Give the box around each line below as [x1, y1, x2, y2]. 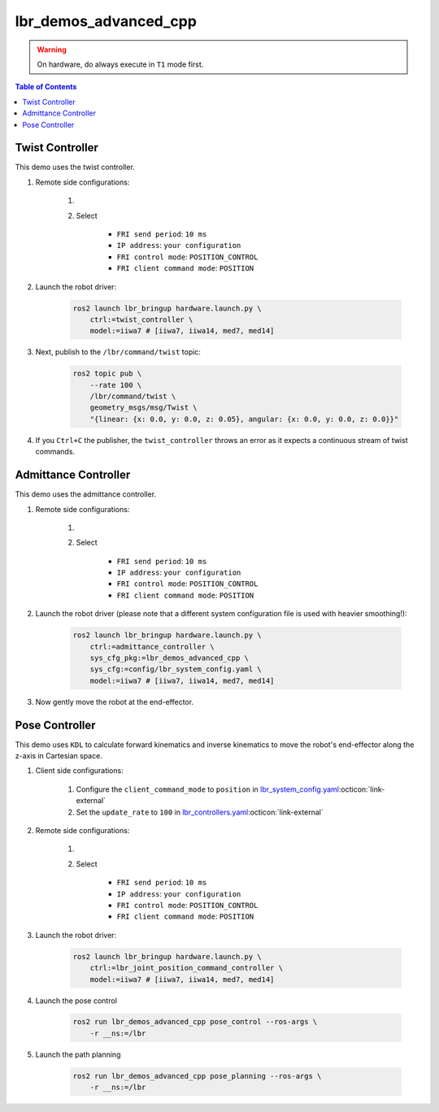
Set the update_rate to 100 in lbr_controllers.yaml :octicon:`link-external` [76, 807, 324, 817]
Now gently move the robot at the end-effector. [35, 697, 194, 706]
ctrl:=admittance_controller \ [89, 642, 215, 651]
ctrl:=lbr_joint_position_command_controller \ [89, 963, 284, 973]
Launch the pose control [35, 996, 118, 1006]
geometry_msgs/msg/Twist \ [89, 403, 198, 412]
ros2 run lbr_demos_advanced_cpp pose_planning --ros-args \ [72, 1071, 322, 1080]
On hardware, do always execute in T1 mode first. [37, 59, 204, 69]
